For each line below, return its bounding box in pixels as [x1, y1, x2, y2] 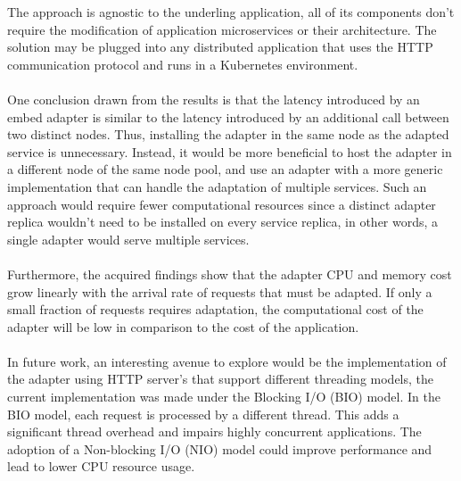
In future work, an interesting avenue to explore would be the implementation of [7, 352, 447, 370]
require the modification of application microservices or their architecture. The [7, 20, 437, 38]
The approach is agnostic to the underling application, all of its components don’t [7, 3, 455, 21]
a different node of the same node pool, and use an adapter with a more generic [7, 160, 443, 178]
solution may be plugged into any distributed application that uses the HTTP [7, 37, 433, 56]
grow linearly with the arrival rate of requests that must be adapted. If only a [7, 282, 432, 301]
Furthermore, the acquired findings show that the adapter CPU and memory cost [7, 264, 452, 283]
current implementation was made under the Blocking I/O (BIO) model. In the [7, 387, 440, 406]
